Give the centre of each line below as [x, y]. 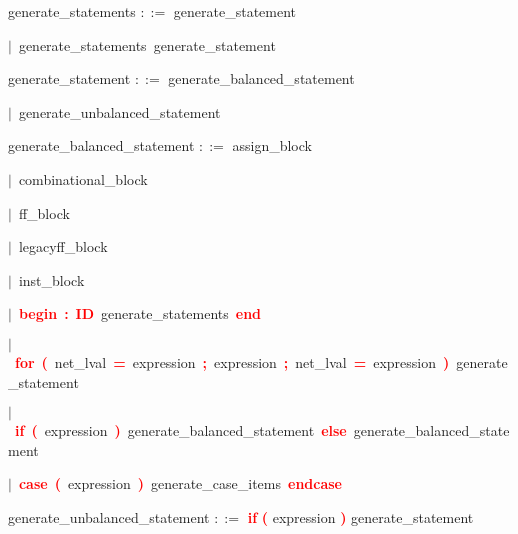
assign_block [272, 145]
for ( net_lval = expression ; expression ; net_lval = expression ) [232, 361]
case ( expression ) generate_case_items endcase [180, 483]
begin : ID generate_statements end [140, 313]
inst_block [51, 279]
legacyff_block [63, 246]
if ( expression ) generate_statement [360, 516]
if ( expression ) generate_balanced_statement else [181, 430]
